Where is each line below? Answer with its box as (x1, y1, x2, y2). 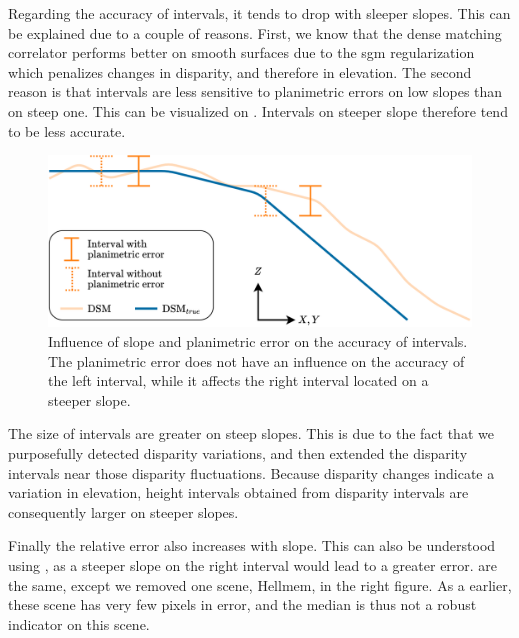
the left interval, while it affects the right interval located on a (48, 370, 429, 391)
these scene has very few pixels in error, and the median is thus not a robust (8, 594, 477, 615)
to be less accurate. (8, 120, 126, 141)
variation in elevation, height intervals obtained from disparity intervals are (8, 482, 469, 503)
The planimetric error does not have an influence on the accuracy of (48, 350, 465, 371)
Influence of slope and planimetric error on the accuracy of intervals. (48, 331, 468, 351)
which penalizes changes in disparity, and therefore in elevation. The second (8, 61, 472, 82)
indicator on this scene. (8, 613, 150, 634)
